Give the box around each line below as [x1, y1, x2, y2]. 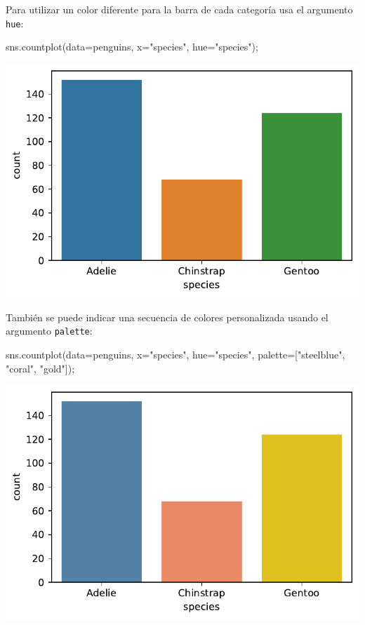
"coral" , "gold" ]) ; [6, 361, 75, 375]
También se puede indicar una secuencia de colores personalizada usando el [6, 309, 328, 324]
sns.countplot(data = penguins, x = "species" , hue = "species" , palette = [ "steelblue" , [6, 347, 345, 361]
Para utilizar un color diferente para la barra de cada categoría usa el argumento [6, 2, 353, 16]
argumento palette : [6, 323, 93, 338]
